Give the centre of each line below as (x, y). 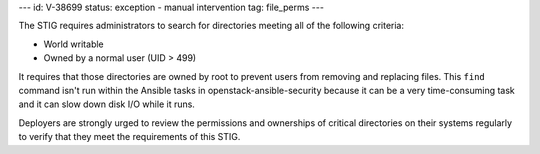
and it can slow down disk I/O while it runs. (106, 104)
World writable (73, 44)
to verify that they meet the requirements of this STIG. (129, 137)
